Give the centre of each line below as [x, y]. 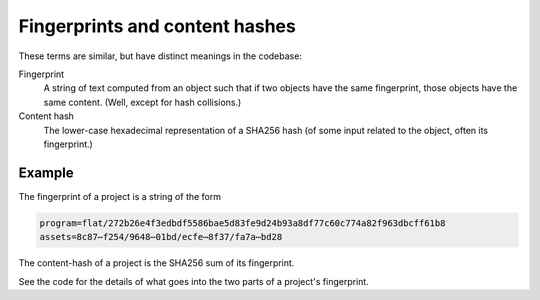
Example [46, 172]
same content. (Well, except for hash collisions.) [142, 102]
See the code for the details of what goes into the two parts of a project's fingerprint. [193, 281]
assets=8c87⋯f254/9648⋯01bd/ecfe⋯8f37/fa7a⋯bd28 [161, 237]
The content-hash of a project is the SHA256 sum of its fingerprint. [156, 263]
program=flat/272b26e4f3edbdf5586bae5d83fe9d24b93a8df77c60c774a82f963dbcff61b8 [242, 223]
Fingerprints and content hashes [157, 26]
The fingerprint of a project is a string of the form [120, 196]
